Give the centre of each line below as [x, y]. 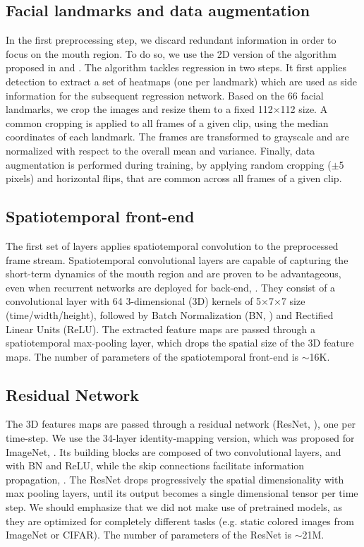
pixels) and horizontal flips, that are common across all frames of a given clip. [174, 178]
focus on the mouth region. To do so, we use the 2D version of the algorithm [171, 53]
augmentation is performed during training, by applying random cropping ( [169, 164]
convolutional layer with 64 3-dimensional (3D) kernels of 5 [134, 301]
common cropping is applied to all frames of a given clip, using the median [167, 122]
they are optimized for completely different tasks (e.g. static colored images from [180, 521]
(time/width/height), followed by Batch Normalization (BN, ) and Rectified [170, 314]
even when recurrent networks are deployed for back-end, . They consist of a [171, 287]
